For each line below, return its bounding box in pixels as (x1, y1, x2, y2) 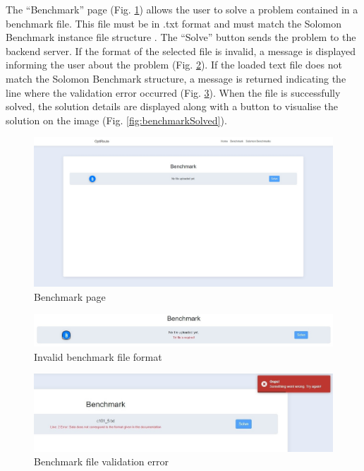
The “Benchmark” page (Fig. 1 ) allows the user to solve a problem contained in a (6, 2, 358, 16)
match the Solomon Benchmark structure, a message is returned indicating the (6, 71, 346, 85)
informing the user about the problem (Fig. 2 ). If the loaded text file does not (6, 57, 342, 72)
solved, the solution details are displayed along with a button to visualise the (6, 99, 339, 114)
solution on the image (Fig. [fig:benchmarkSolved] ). (6, 112, 227, 127)
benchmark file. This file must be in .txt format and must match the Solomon (6, 16, 341, 30)
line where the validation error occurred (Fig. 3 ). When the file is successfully (6, 85, 341, 100)
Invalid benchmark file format (34, 349, 162, 364)
